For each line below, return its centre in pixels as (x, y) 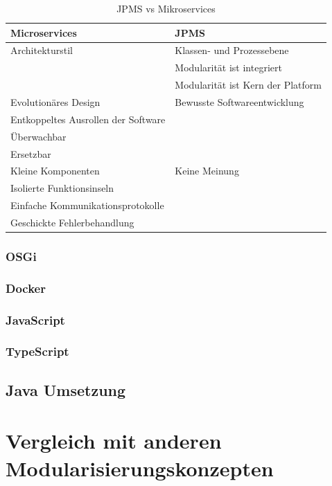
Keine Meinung (207, 171)
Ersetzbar (31, 153)
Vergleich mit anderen (114, 441)
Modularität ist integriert (228, 67)
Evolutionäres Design (55, 101)
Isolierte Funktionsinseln (62, 188)
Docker (26, 288)
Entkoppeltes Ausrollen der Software (88, 119)
